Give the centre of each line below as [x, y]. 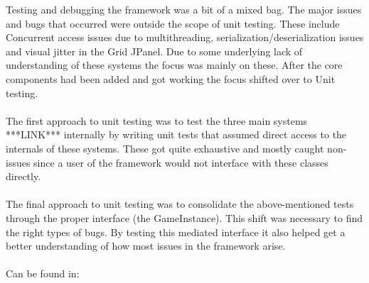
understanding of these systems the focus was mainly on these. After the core [174, 65]
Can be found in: [43, 273]
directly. [23, 176]
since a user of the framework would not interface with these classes [181, 162]
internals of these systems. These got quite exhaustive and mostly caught [165, 148]
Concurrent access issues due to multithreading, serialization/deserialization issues [185, 37]
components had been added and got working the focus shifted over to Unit [171, 78]
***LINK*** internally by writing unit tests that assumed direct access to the [176, 134]
